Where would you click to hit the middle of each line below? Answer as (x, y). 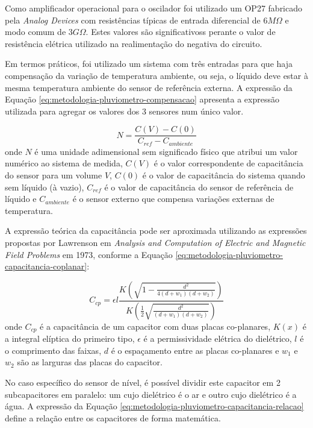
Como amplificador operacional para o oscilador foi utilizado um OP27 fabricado (154, 8)
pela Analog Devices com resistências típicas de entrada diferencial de (133, 20)
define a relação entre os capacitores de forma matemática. (113, 417)
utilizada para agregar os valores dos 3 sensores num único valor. (124, 111)
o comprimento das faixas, (53, 350)
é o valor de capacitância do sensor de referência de (199, 187)
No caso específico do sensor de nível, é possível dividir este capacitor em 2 (143, 382)
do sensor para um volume (54, 175)
